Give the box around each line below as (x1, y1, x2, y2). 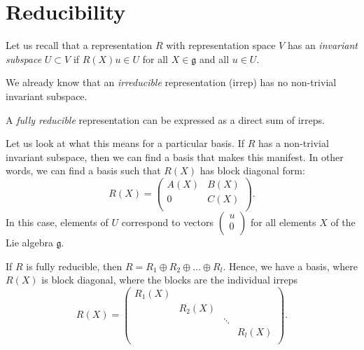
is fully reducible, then (26, 258, 122, 273)
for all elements (251, 215, 316, 230)
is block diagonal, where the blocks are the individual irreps (41, 272, 297, 287)
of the (330, 215, 356, 230)
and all (199, 51, 230, 66)
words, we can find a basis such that (6, 163, 161, 178)
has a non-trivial (258, 136, 329, 150)
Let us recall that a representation (6, 38, 153, 52)
